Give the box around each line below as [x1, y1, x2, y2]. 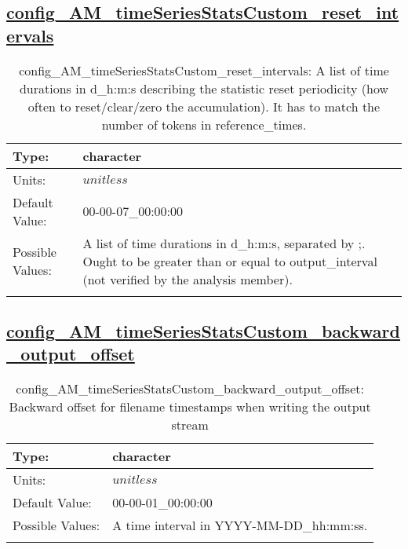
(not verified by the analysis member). [82, 269, 293, 288]
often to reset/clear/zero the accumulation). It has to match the [27, 97, 381, 115]
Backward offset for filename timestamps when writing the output [9, 397, 371, 416]
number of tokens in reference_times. [101, 115, 307, 134]
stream [171, 415, 209, 434]
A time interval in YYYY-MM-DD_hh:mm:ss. [112, 516, 368, 535]
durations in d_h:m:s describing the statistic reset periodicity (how [19, 79, 389, 97]
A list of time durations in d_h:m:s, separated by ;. [82, 233, 366, 252]
